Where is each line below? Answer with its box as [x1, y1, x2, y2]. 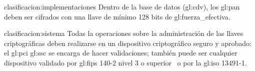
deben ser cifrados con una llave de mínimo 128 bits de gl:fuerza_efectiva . [4, 11, 230, 21]
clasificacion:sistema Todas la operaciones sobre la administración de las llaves [4, 28, 243, 38]
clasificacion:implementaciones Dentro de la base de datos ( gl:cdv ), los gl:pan [4, 1, 240, 11]
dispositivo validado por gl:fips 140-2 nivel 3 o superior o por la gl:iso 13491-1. [4, 57, 247, 67]
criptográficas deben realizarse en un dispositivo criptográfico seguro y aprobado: [4, 37, 252, 48]
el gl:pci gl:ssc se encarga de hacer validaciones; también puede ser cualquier [4, 47, 237, 58]
